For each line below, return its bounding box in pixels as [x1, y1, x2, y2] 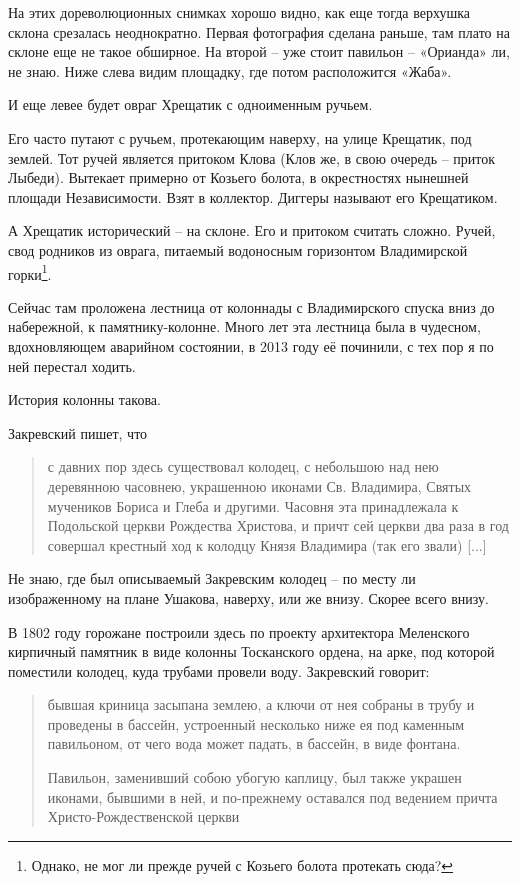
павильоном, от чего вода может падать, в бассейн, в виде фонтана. [47, 733, 461, 754]
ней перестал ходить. [8, 355, 136, 376]
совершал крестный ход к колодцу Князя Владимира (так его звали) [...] [47, 534, 487, 555]
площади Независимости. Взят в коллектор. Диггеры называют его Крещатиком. [8, 186, 498, 207]
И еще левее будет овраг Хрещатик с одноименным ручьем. [8, 94, 373, 115]
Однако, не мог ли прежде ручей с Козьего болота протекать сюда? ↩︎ [31, 854, 454, 875]
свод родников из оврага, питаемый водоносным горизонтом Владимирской [8, 239, 468, 260]
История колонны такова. [8, 389, 161, 410]
